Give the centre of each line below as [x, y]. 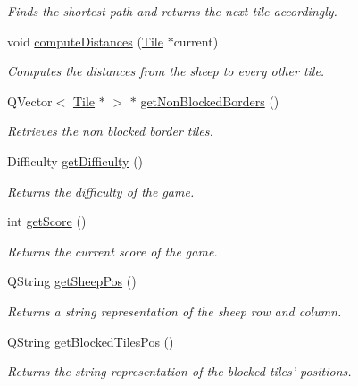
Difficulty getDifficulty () [75, 160]
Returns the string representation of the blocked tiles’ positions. [179, 371]
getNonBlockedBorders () [210, 101]
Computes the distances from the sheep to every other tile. [166, 71]
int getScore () [47, 221]
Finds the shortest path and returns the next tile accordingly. [172, 11]
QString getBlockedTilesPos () [91, 341]
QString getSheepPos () [72, 281]
